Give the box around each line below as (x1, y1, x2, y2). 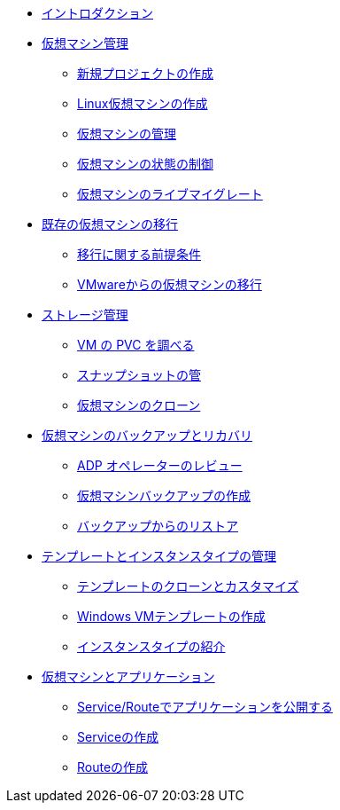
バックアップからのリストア (77, 518, 238, 533)
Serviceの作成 (77, 729, 159, 744)
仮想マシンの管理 (77, 126, 176, 141)
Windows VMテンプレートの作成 (77, 609, 266, 624)
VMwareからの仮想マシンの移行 (77, 277, 262, 292)
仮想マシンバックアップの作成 (77, 488, 251, 503)
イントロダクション (42, 5, 153, 20)
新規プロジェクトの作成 (77, 66, 213, 81)
